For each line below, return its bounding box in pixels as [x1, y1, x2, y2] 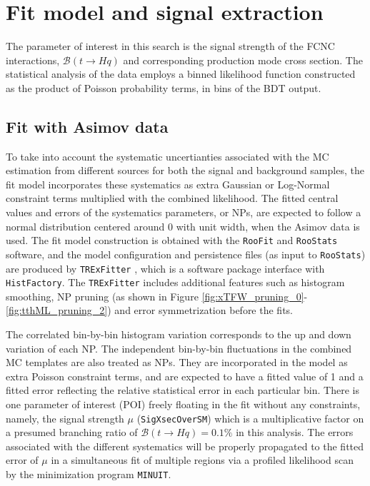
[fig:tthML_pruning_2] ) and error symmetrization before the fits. [6, 303, 293, 318]
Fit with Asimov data [6, 115, 169, 137]
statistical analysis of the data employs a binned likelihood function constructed [6, 66, 356, 81]
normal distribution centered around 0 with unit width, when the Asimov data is [6, 218, 360, 233]
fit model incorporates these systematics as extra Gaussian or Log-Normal [6, 176, 330, 191]
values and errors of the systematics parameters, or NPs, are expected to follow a [6, 205, 361, 220]
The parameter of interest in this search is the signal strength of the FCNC [6, 39, 335, 54]
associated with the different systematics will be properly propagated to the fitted [6, 438, 364, 453]
